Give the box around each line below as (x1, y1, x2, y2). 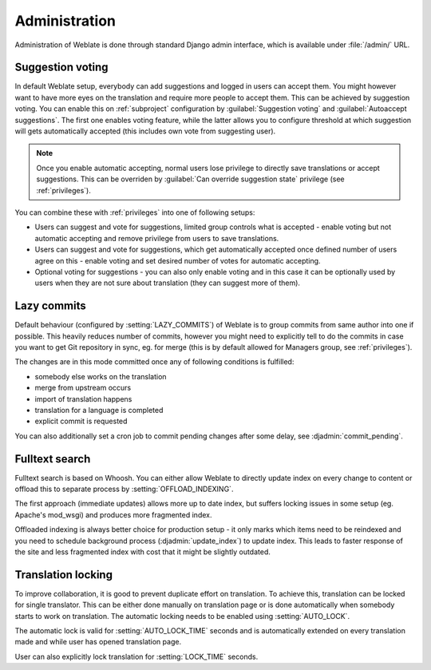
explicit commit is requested (34, 416, 128, 426)
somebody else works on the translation (34, 371, 167, 381)
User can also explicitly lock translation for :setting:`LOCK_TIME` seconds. (14, 652, 259, 661)
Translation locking (14, 568, 113, 581)
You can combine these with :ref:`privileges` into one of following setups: (14, 208, 255, 217)
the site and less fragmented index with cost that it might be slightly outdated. (14, 547, 271, 557)
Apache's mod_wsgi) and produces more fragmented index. (14, 509, 212, 519)
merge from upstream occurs (34, 383, 132, 393)
